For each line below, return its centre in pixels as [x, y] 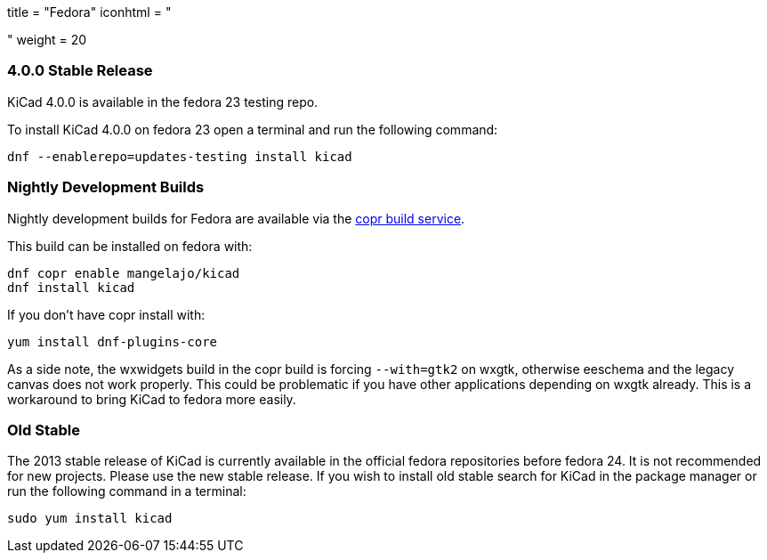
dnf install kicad [71, 287]
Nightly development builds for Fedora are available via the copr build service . [236, 218]
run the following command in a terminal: [127, 491]
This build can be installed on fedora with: [130, 246]
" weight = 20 [47, 40]
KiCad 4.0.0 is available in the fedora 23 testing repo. [163, 101]
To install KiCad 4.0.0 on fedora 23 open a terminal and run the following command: [253, 129]
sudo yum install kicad [90, 519]
